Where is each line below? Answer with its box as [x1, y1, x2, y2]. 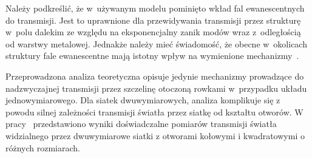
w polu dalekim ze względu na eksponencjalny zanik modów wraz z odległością [5, 26, 301, 38]
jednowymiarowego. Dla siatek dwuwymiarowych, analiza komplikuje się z [5, 94, 280, 106]
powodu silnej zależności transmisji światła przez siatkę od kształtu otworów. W [5, 105, 304, 118]
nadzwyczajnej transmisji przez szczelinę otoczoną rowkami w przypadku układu [5, 81, 307, 94]
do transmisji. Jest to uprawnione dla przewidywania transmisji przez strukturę [5, 13, 301, 26]
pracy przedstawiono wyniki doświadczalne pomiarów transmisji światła [5, 117, 277, 130]
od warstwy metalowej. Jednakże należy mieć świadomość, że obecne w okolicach [5, 37, 307, 50]
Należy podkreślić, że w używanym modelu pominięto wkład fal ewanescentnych [5, 2, 305, 14]
